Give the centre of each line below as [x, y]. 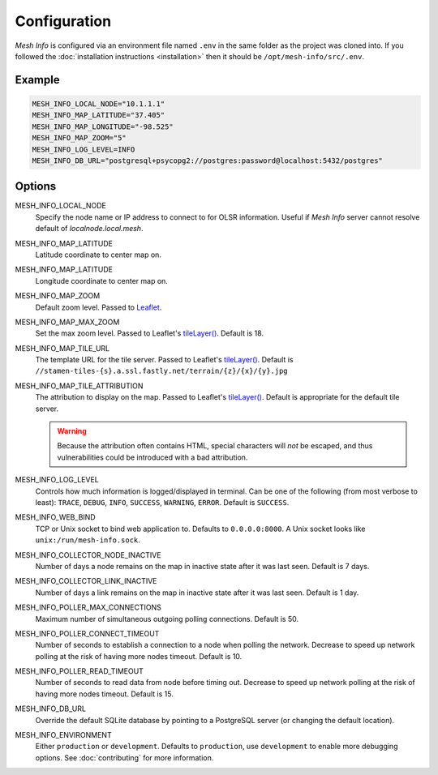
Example [37, 80]
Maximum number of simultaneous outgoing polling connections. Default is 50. [167, 619]
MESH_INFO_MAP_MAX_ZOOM [67, 322]
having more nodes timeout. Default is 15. [104, 694]
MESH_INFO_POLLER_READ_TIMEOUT [79, 671]
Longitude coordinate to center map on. [101, 280]
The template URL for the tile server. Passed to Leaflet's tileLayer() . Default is [164, 360]
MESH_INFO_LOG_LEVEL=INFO [84, 149]
